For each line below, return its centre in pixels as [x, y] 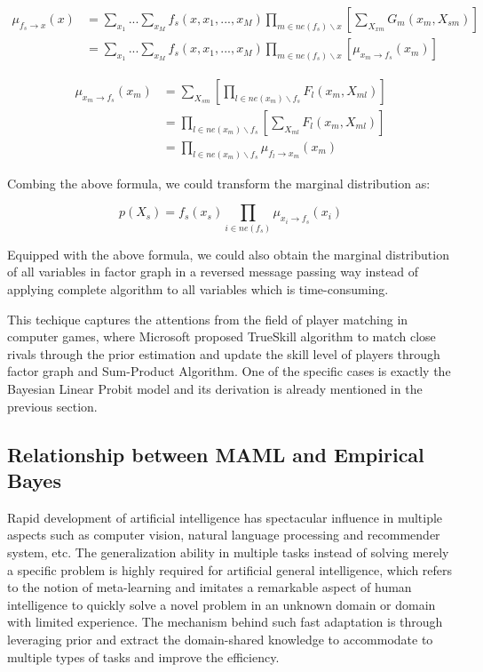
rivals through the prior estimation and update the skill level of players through [224, 353]
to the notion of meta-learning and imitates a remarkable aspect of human [210, 587]
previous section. [52, 406]
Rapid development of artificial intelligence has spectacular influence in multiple [225, 517]
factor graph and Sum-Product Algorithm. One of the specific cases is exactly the [229, 371]
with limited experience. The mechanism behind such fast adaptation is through [225, 622]
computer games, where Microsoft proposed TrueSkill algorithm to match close [222, 336]
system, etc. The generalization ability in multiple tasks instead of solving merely [228, 552]
